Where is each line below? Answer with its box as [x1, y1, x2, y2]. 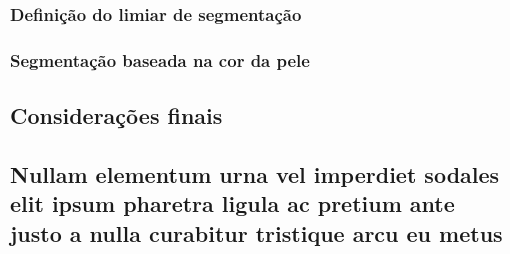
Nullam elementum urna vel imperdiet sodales [10, 158, 500, 189]
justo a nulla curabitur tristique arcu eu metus [10, 217, 503, 248]
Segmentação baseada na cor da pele [10, 47, 310, 72]
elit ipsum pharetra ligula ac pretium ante [10, 188, 455, 219]
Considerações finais [10, 100, 223, 131]
